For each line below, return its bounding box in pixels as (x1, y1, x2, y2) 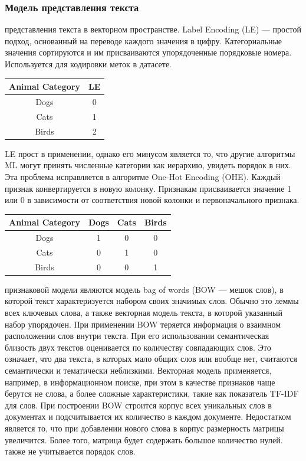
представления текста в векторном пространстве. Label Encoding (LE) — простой (5, 23, 301, 35)
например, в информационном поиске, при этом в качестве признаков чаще (5, 375, 275, 388)
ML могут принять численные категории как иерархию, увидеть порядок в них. (5, 159, 291, 171)
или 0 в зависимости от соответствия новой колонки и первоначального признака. (5, 194, 300, 206)
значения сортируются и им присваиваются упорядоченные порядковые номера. (5, 46, 292, 58)
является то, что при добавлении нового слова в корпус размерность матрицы (5, 421, 284, 434)
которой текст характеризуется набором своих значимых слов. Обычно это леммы (5, 295, 299, 307)
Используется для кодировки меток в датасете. (5, 58, 172, 70)
